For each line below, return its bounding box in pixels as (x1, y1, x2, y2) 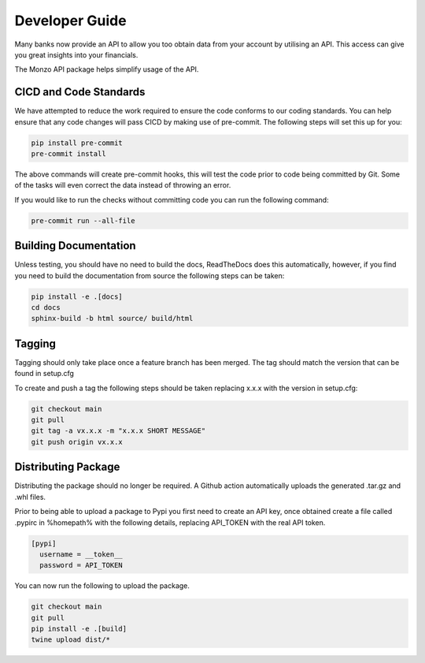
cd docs (31, 304, 61, 312)
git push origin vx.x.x (31, 438, 124, 446)
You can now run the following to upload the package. (14, 581, 190, 590)
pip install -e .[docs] (31, 292, 124, 301)
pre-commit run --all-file (31, 216, 135, 225)
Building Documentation (14, 239, 137, 252)
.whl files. (14, 492, 46, 501)
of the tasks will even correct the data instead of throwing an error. (14, 181, 231, 190)
